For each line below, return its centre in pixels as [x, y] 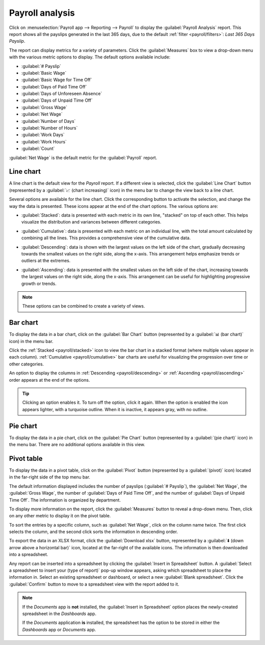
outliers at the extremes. [46, 261]
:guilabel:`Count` [38, 149]
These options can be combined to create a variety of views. [84, 306]
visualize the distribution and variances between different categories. [91, 222]
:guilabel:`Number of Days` [49, 121]
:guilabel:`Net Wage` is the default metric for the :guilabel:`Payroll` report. [83, 158]
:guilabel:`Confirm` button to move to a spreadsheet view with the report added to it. [94, 584]
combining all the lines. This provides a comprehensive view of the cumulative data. [106, 238]
